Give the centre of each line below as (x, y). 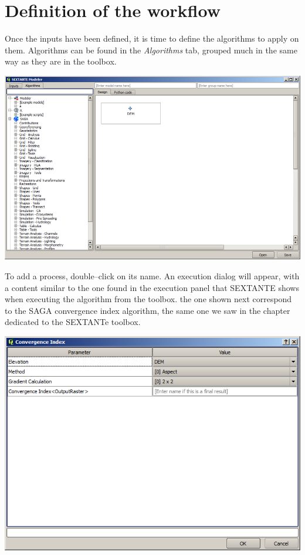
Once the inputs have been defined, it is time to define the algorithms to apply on (152, 38)
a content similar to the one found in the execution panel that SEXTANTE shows (152, 287)
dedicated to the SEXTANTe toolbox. (73, 322)
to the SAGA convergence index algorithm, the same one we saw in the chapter (148, 310)
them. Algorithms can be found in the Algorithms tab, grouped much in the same (151, 50)
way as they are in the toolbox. (61, 61)
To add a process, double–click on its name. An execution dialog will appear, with (152, 276)
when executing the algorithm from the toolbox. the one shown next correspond (148, 299)
